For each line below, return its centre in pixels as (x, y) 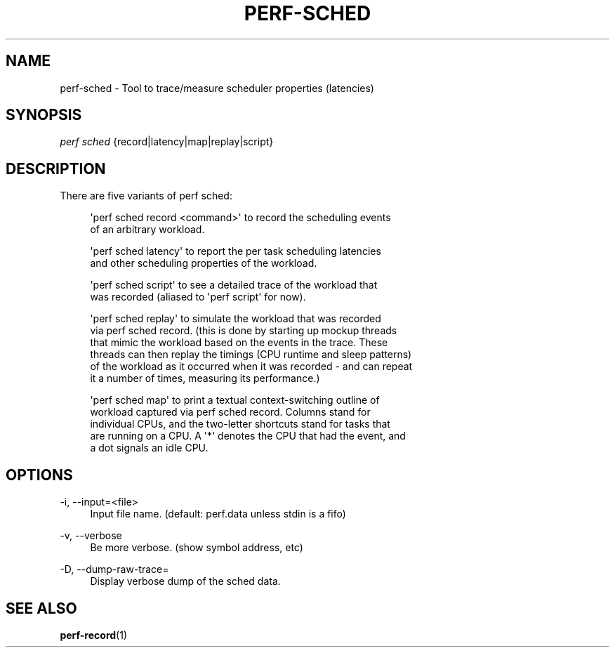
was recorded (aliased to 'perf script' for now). (198, 297)
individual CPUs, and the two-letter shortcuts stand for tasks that (240, 424)
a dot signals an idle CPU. (149, 448)
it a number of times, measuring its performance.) (205, 378)
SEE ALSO (41, 608)
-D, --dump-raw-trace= (114, 569)
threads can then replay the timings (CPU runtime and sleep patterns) (251, 355)
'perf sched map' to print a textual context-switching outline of (235, 400)
